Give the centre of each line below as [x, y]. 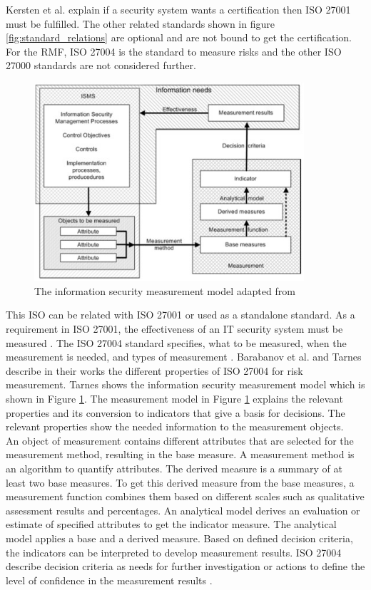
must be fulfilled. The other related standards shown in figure [140, 23]
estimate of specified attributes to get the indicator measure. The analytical [171, 524]
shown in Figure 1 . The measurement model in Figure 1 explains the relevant [174, 399]
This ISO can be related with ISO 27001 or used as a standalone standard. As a [181, 315]
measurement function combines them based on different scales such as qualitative [185, 496]
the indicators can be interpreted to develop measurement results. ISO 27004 [174, 552]
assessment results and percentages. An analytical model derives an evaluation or [183, 510]
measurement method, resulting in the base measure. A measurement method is [180, 454]
